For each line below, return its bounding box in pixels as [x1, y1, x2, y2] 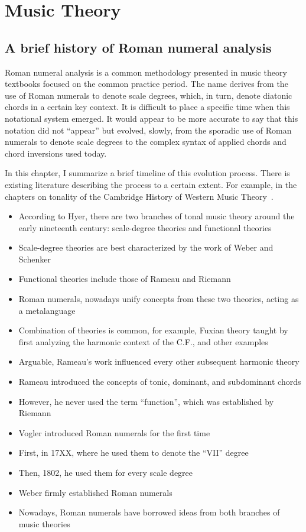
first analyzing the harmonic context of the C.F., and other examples [18, 335, 268, 348]
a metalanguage [18, 304, 76, 316]
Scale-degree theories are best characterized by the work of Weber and [18, 241, 274, 254]
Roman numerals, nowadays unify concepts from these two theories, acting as [18, 293, 299, 305]
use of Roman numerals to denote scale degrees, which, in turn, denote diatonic [5, 89, 292, 101]
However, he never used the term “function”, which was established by [18, 395, 274, 407]
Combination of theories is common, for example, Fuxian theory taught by [18, 324, 288, 336]
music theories [18, 517, 70, 530]
